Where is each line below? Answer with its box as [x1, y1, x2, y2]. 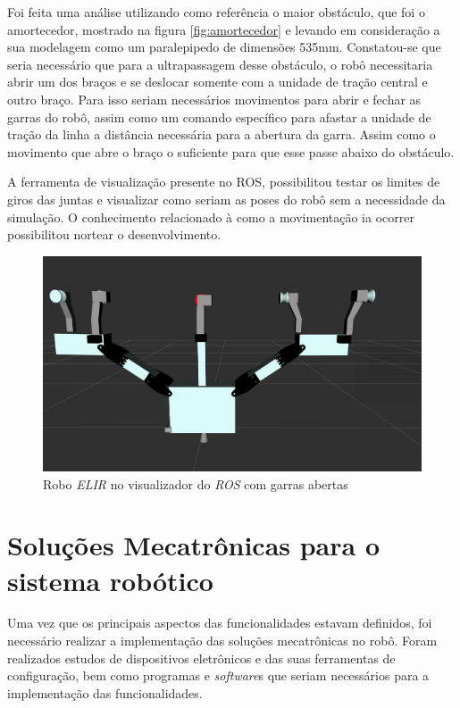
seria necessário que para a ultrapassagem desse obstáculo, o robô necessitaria [7, 54, 433, 73]
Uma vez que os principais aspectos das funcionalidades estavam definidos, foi [7, 613, 432, 632]
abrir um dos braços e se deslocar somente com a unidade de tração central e [7, 72, 428, 91]
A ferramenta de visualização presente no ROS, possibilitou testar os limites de [7, 172, 440, 191]
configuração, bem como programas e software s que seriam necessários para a [7, 666, 430, 685]
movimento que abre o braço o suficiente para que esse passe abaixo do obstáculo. [7, 142, 455, 161]
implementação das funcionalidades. [7, 683, 203, 702]
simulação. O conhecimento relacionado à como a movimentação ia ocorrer [7, 207, 414, 226]
